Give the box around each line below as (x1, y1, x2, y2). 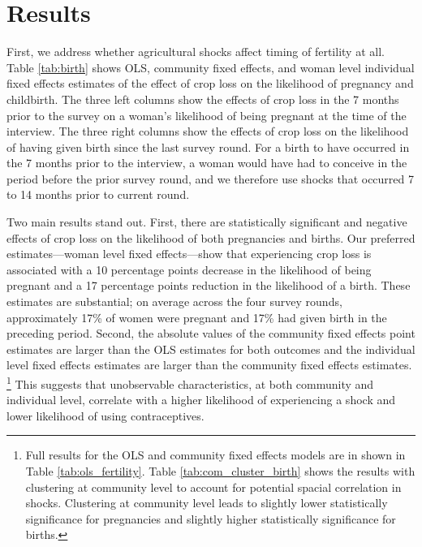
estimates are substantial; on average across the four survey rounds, (6, 293, 342, 310)
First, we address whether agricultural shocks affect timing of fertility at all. (6, 43, 385, 60)
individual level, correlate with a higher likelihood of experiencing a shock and (6, 391, 396, 408)
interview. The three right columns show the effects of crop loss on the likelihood (6, 123, 409, 140)
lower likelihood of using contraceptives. (6, 407, 205, 424)
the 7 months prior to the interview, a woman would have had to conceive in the (6, 154, 407, 171)
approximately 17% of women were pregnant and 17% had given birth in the (6, 308, 387, 325)
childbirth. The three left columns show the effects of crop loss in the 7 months (6, 90, 399, 107)
